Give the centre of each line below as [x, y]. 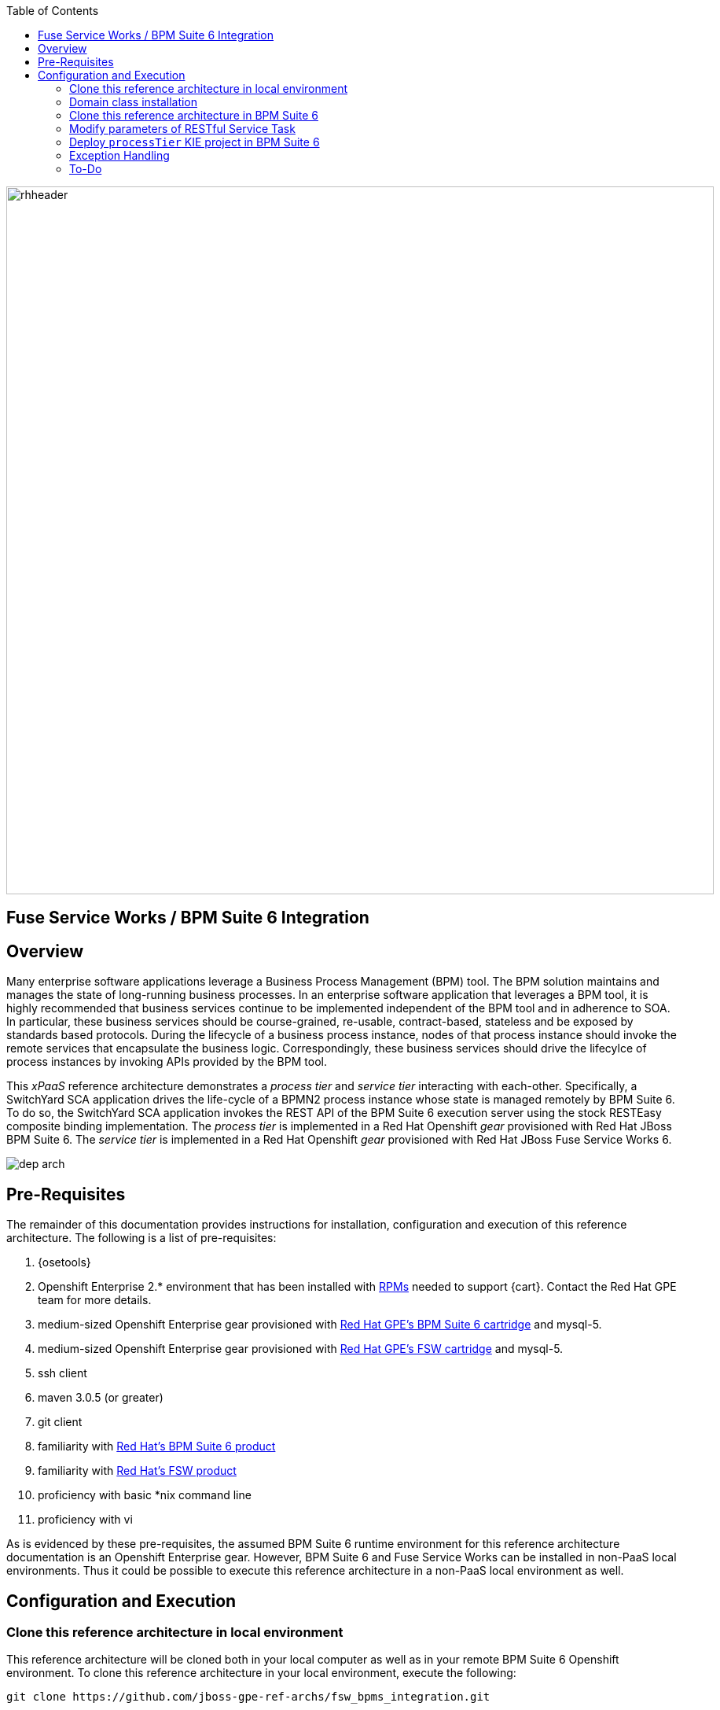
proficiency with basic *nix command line [145, 1495]
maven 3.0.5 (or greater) [101, 1398]
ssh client [62, 1373]
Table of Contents [53, 11]
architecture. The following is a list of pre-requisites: [141, 1238]
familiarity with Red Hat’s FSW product [137, 1471]
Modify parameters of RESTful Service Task [182, 129]
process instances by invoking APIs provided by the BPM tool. [167, 1062]
